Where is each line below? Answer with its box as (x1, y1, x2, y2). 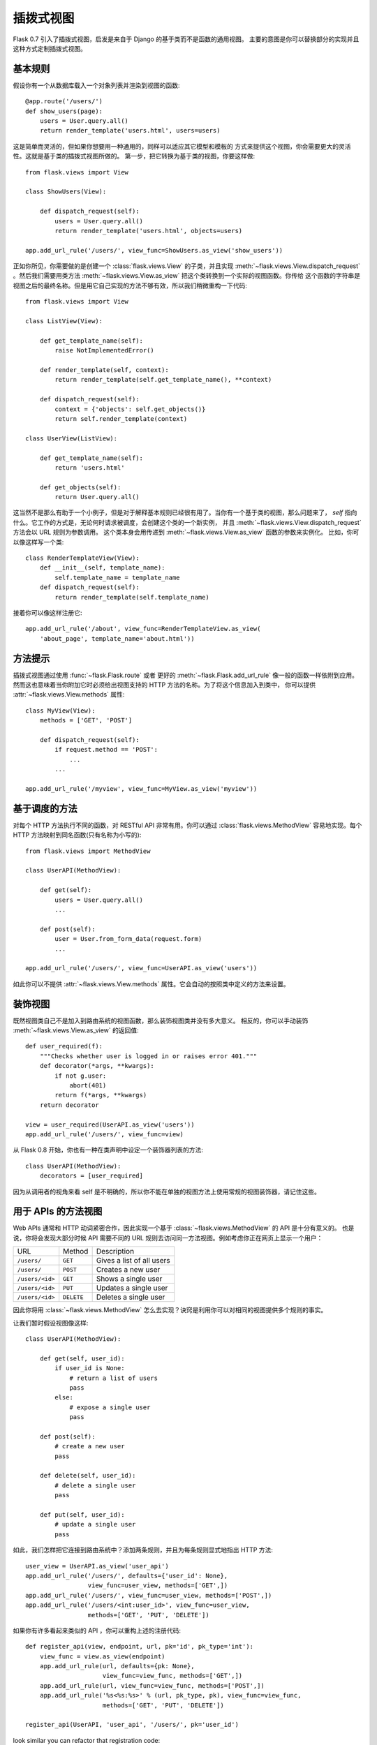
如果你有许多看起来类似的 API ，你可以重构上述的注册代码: (13, 1626, 182, 1635)
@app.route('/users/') (25, 98, 103, 105)
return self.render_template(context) (54, 415, 188, 422)
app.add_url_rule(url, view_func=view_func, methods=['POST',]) (39, 1681, 265, 1689)
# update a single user (54, 1520, 136, 1529)
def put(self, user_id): (39, 1511, 125, 1518)
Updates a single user (96, 1283, 168, 1293)
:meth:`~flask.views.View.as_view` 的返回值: (13, 1026, 139, 1034)
